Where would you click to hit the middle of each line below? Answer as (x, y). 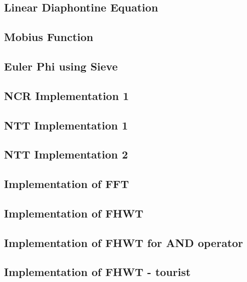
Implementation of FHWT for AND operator (124, 242)
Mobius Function (49, 37)
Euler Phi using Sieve (61, 66)
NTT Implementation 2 (66, 154)
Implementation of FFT (66, 184)
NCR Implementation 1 (66, 95)
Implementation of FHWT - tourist (97, 272)
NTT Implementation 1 (66, 125)
